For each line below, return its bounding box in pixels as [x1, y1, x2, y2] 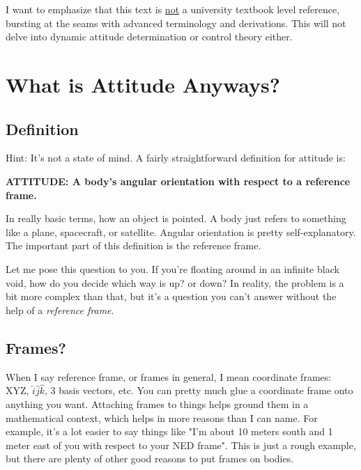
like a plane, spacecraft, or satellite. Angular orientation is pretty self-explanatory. [6, 224, 356, 239]
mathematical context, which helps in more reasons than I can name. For [6, 410, 318, 425]
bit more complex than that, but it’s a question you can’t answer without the [6, 289, 337, 304]
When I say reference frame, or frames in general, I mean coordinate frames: [6, 369, 332, 384]
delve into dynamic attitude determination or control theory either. [6, 29, 293, 44]
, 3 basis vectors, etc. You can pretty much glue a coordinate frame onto [45, 383, 353, 398]
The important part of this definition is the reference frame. [6, 238, 261, 253]
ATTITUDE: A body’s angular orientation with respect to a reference [6, 173, 351, 188]
